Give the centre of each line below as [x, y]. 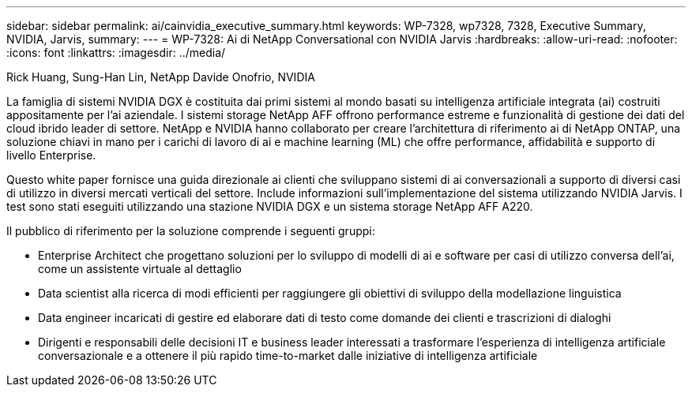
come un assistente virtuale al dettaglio [140, 269]
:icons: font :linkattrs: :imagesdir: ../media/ [116, 52]
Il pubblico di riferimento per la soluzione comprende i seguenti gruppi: [191, 231]
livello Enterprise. [51, 155]
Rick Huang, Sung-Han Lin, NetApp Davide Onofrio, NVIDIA [161, 77]
